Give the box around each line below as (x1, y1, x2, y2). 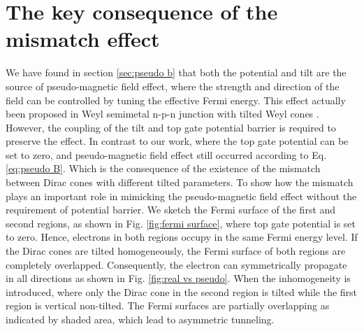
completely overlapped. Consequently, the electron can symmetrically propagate (6, 257, 347, 272)
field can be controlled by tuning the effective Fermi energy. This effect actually (6, 92, 346, 107)
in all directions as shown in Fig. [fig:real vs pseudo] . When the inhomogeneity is (6, 271, 351, 286)
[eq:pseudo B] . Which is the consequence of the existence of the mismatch (6, 161, 321, 176)
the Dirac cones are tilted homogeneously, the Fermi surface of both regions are (6, 244, 346, 258)
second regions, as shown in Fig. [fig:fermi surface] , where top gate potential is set (6, 216, 356, 230)
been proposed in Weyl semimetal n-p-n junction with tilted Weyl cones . (6, 106, 319, 121)
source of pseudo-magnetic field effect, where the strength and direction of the (6, 78, 340, 93)
